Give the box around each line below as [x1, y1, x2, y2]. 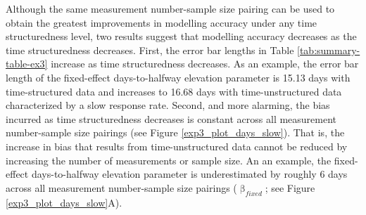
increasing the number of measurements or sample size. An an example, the [6, 152, 332, 167]
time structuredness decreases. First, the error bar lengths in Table [6, 42, 294, 57]
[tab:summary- [297, 42, 360, 57]
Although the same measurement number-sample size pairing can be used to [6, 1, 335, 15]
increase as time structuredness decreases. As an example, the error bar [51, 56, 359, 71]
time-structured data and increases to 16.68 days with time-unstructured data [6, 84, 342, 98]
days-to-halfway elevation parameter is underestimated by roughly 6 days [31, 167, 348, 181]
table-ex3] [6, 56, 48, 71]
